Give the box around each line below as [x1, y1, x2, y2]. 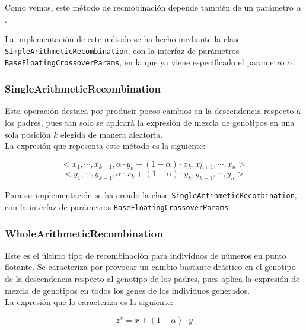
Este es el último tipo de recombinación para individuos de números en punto [5, 249, 286, 261]
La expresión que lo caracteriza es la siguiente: [5, 296, 174, 308]
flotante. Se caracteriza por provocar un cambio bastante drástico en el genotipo [5, 261, 296, 273]
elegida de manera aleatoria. [60, 128, 163, 140]
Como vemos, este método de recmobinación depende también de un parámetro [5, 1, 294, 13]
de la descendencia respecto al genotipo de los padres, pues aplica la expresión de [5, 272, 300, 284]
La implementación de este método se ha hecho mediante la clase [5, 33, 241, 45]
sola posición [5, 128, 51, 140]
